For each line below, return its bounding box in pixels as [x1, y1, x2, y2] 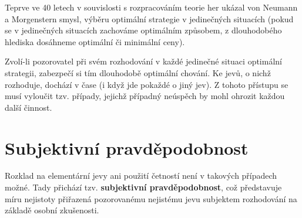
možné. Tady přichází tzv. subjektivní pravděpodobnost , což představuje [5, 181, 282, 193]
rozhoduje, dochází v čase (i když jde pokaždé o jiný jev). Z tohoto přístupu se [5, 78, 288, 90]
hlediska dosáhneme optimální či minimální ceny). [5, 35, 185, 47]
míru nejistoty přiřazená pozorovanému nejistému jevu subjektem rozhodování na [5, 192, 297, 205]
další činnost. [5, 101, 52, 113]
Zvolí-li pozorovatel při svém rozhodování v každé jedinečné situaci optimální [5, 55, 282, 67]
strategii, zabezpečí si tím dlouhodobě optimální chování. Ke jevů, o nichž [5, 66, 271, 79]
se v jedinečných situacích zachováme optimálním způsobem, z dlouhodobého [5, 24, 282, 36]
